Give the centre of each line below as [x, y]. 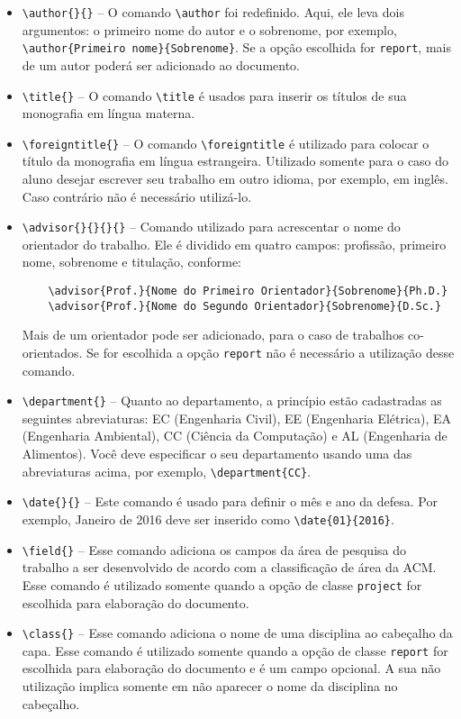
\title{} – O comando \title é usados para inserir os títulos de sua [214, 95]
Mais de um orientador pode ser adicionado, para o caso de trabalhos [213, 335]
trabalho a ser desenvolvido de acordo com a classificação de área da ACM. [229, 567]
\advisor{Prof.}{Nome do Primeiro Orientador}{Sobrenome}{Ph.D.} [248, 291]
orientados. [52, 352]
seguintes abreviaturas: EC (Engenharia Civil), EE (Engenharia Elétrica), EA [237, 418]
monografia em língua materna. [108, 113]
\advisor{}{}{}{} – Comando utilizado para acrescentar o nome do [211, 227]
